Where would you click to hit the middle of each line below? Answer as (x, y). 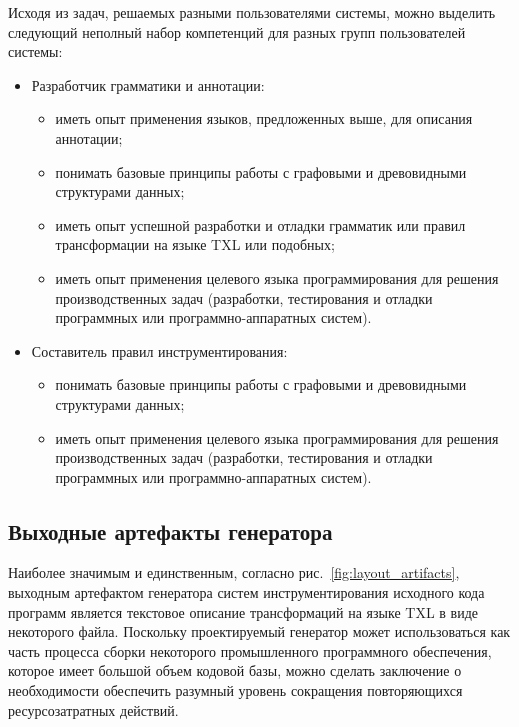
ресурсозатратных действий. (93, 709)
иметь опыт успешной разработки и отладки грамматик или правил (260, 224)
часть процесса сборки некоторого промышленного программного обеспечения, (250, 650)
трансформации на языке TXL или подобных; (195, 244)
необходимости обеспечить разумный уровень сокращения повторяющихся (235, 690)
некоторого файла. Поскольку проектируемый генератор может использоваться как (259, 631)
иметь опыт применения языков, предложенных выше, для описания (264, 118)
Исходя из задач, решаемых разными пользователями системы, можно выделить (252, 12)
